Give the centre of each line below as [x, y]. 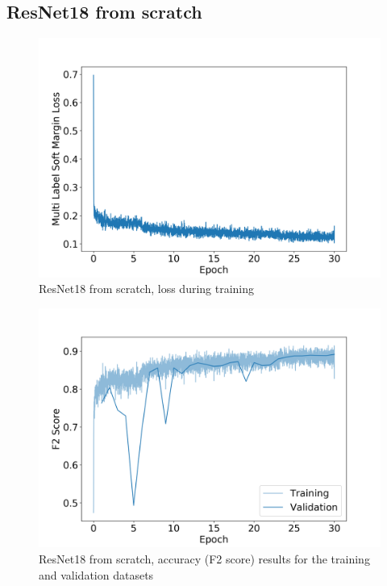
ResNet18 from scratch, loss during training [147, 289]
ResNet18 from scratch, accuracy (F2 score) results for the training [204, 558]
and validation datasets [96, 574]
